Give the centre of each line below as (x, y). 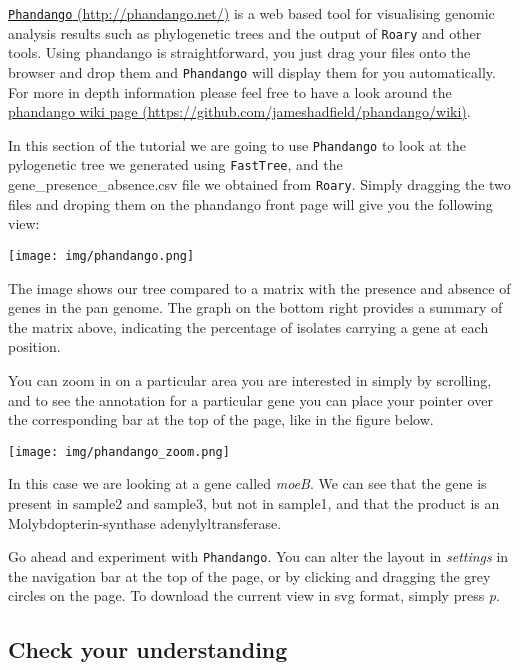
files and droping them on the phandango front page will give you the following (250, 203)
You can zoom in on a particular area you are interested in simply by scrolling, (250, 379)
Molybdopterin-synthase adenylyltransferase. (145, 522)
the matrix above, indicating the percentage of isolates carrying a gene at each (248, 326)
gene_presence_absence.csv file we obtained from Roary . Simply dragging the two (259, 184)
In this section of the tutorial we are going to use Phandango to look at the (237, 144)
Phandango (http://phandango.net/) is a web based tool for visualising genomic (251, 13)
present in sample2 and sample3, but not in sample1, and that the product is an (254, 502)
